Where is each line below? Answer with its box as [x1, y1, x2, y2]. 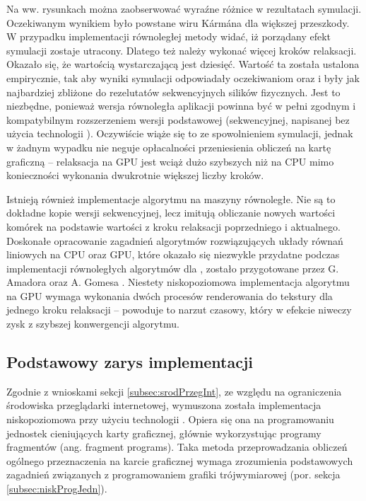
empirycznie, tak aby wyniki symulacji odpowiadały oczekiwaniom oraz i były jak [6, 70, 360, 85]
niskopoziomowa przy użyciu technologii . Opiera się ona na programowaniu [6, 412, 334, 427]
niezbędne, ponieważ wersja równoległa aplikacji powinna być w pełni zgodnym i [6, 98, 356, 113]
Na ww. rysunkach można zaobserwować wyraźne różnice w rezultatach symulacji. [6, 1, 362, 16]
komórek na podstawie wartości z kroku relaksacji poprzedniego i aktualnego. [6, 219, 341, 234]
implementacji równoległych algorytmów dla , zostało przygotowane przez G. [6, 260, 339, 275]
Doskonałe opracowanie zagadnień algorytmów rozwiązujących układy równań [6, 233, 343, 248]
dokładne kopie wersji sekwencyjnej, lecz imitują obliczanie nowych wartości [6, 205, 336, 220]
